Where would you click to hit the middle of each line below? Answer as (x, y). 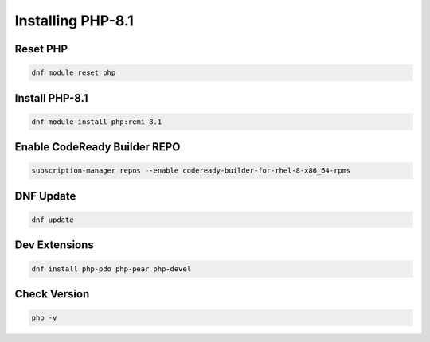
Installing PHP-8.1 (74, 21)
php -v (44, 318)
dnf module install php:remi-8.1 (97, 122)
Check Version (52, 294)
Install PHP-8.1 (51, 98)
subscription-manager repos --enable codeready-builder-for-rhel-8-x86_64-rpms (191, 171)
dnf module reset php (74, 73)
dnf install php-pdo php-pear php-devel (111, 269)
